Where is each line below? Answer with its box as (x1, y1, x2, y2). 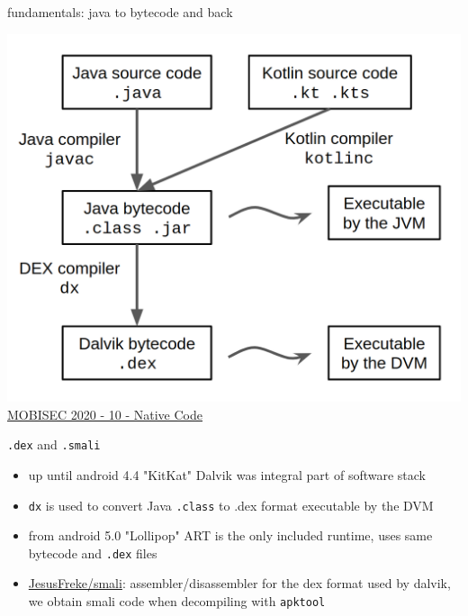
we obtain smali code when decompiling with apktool (28, 592, 326, 611)
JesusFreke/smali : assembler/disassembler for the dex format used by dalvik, (28, 574, 451, 593)
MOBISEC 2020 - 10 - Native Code (7, 404, 202, 423)
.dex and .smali (7, 435, 101, 454)
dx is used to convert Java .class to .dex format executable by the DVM (28, 495, 434, 514)
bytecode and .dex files (28, 543, 157, 562)
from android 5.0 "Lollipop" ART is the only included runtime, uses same (28, 526, 433, 545)
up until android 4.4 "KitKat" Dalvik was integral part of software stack (28, 465, 426, 484)
